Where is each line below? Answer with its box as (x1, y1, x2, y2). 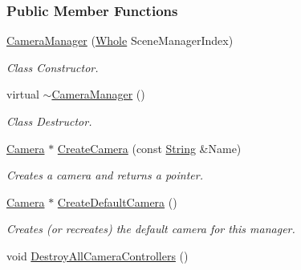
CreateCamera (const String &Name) (57, 139, 242, 156)
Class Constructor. (6, 58, 99, 75)
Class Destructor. (6, 113, 92, 129)
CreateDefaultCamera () (57, 193, 177, 210)
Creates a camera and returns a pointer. (6, 167, 203, 183)
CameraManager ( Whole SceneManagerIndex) (6, 32, 234, 49)
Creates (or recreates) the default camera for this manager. (6, 220, 295, 237)
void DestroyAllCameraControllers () (6, 247, 189, 264)
